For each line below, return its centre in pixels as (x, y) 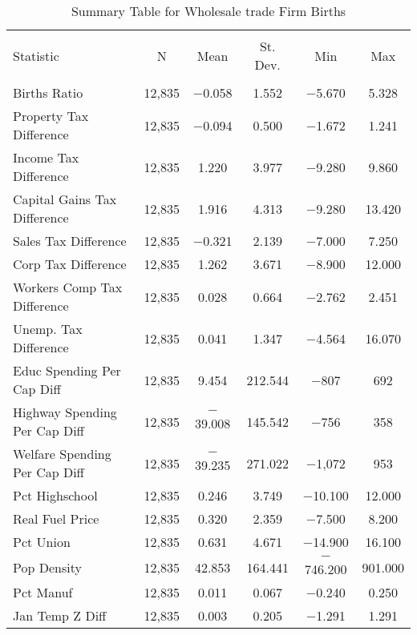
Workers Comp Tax (68, 287)
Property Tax (51, 116)
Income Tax (46, 157)
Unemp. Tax (48, 329)
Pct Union (42, 542)
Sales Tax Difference (70, 241)
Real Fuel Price (56, 518)
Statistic (36, 55)
